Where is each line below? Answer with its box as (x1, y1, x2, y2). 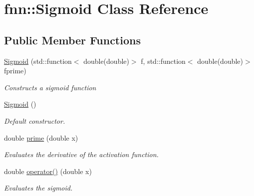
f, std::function (141, 55, 186, 66)
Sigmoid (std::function (4, 55, 72, 66)
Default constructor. (4, 115, 65, 126)
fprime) (4, 65, 26, 76)
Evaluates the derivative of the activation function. (4, 149, 159, 160)
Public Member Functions (4, 32, 141, 47)
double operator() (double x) (4, 166, 92, 176)
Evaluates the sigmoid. (4, 183, 73, 193)
